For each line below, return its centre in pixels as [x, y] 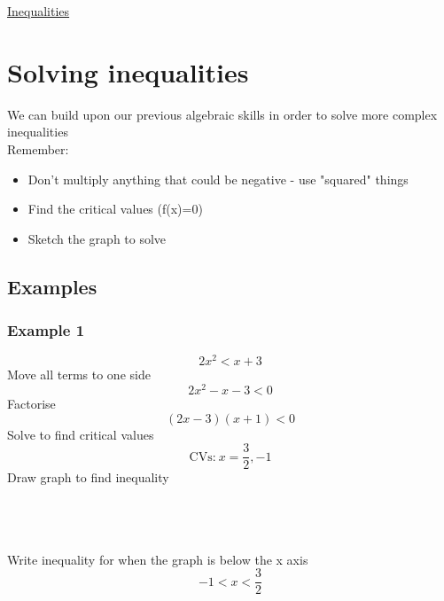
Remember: [38, 148]
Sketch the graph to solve [97, 238]
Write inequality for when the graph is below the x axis [158, 559]
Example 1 [46, 329]
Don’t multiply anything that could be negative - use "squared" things [218, 179]
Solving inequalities [128, 71]
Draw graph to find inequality [88, 477]
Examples [52, 286]
